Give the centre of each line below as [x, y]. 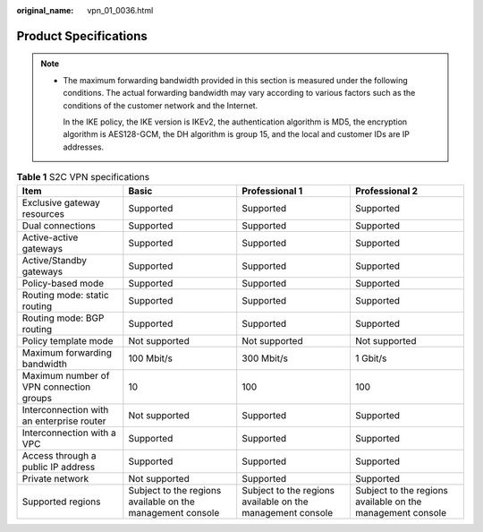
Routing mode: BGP [63, 318]
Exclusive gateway [61, 202]
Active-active [50, 237]
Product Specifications [82, 36]
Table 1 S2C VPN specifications [83, 177]
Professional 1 [272, 191]
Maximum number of [66, 375]
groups [37, 398]
